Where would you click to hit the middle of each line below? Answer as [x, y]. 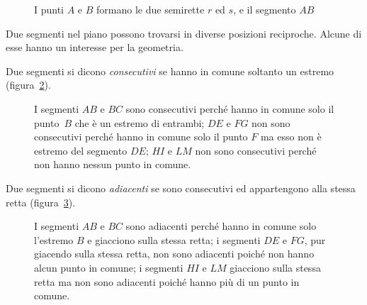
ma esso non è [291, 137]
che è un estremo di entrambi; [140, 122]
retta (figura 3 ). [41, 202]
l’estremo [54, 239]
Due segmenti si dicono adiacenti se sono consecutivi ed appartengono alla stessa [181, 188]
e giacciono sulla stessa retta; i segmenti [174, 239]
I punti [49, 9]
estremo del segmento [81, 150]
